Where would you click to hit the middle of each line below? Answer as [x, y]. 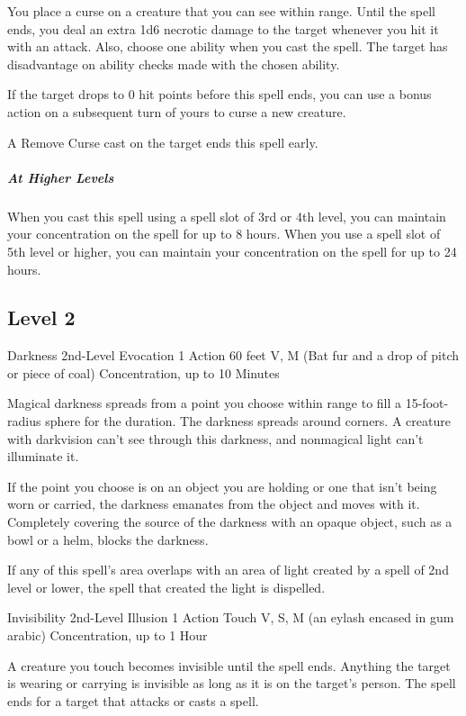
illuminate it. [43, 456]
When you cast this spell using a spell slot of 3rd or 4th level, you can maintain [227, 216]
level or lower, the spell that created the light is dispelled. [166, 587]
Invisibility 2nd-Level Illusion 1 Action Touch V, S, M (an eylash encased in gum [231, 617]
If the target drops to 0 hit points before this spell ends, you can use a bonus [220, 94]
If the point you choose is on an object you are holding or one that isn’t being [222, 486]
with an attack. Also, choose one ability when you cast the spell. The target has [228, 46]
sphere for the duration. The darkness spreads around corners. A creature [248, 421]
